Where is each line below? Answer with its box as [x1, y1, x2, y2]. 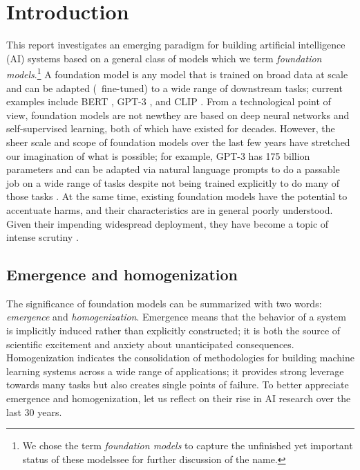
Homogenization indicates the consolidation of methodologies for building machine [6, 350, 354, 365]
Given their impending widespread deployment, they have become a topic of [6, 216, 329, 231]
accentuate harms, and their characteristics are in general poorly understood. [6, 202, 333, 217]
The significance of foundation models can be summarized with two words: [6, 296, 322, 310]
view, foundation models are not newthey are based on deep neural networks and [6, 107, 350, 122]
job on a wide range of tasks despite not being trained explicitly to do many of [6, 175, 340, 190]
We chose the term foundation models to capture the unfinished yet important [22, 438, 353, 453]
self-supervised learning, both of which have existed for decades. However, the [6, 121, 335, 136]
